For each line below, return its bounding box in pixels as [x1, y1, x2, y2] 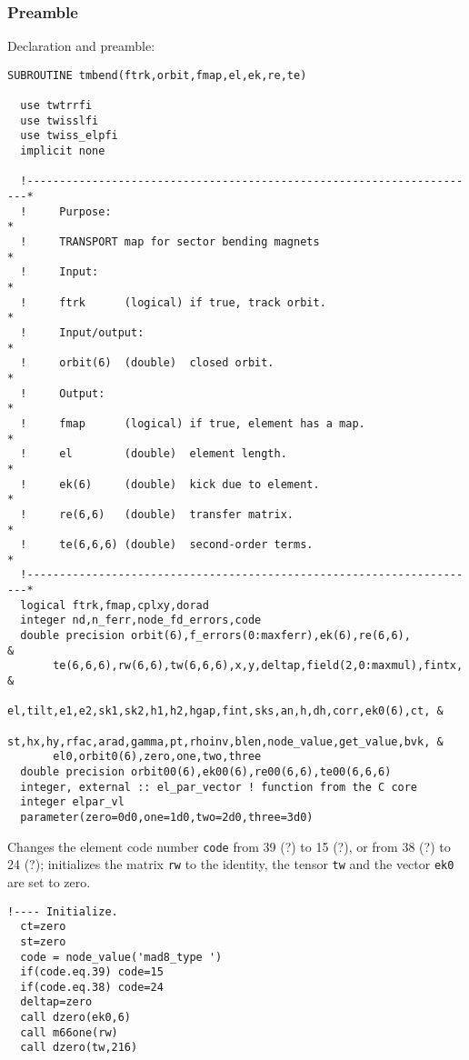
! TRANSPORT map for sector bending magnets [20, 235, 320, 249]
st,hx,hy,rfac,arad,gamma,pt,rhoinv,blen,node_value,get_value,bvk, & [7, 735, 444, 748]
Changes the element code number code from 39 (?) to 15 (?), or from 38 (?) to [7, 836, 451, 855]
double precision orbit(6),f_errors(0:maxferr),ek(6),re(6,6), [20, 629, 411, 643]
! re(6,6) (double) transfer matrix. [20, 507, 294, 521]
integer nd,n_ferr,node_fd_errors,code [20, 614, 262, 627]
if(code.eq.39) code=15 [20, 965, 164, 979]
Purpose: [59, 205, 112, 218]
